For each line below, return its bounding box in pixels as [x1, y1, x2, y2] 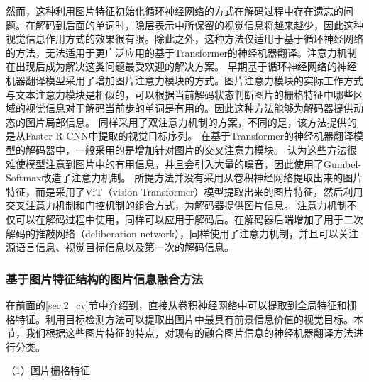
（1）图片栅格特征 [6, 363, 90, 378]
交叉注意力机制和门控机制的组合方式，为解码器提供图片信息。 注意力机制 [6, 198, 347, 213]
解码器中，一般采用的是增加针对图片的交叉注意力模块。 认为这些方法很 [25, 142, 357, 157]
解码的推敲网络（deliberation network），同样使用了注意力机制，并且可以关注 [6, 225, 359, 240]
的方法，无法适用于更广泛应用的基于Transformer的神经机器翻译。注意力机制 [6, 45, 357, 60]
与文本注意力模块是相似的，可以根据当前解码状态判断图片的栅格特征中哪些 [6, 86, 353, 101]
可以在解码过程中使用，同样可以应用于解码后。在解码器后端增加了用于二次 [15, 211, 363, 226]
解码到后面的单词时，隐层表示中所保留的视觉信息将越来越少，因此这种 [35, 17, 363, 32]
